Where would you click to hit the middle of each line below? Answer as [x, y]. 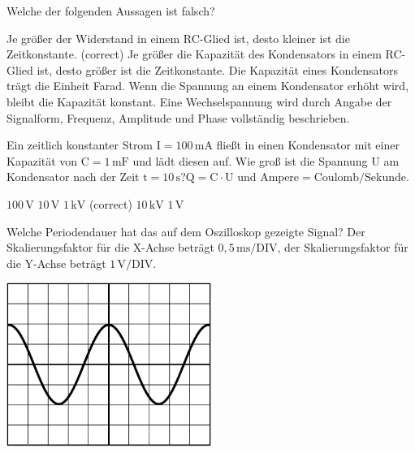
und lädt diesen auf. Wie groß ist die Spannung [250, 160]
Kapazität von [42, 160]
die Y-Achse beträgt [56, 263]
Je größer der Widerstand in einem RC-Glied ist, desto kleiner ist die [178, 38]
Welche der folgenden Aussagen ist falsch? [111, 11]
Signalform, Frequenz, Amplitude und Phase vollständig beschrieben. [178, 117]
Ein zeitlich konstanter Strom [80, 145]
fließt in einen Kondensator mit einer [308, 145]
